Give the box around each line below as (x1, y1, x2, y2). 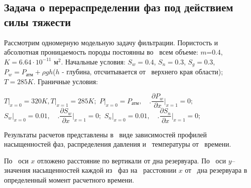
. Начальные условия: (61, 56, 125, 66)
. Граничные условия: (33, 76, 98, 86)
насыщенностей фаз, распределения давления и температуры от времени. (4, 139, 231, 149)
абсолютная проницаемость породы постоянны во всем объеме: (4, 47, 199, 57)
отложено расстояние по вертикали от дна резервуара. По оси (37, 155, 226, 165)
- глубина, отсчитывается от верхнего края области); (62, 66, 223, 77)
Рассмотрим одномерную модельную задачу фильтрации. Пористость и (4, 37, 218, 47)
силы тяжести (4, 14, 71, 29)
